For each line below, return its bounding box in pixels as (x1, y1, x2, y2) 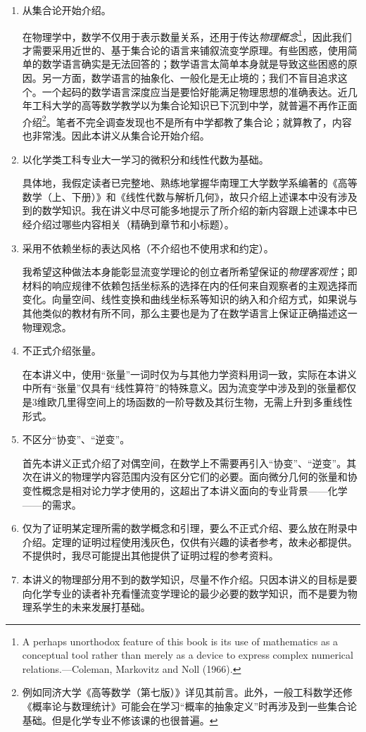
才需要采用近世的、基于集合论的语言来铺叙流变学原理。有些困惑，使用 (22, 42, 348, 57)
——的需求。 (22, 497, 82, 511)
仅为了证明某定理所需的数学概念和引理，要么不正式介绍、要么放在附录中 (22, 521, 358, 535)
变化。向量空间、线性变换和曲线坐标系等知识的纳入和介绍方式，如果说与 (22, 292, 358, 306)
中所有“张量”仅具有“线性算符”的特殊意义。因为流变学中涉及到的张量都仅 (22, 380, 357, 395)
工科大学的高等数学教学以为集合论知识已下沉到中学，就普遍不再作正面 (32, 98, 358, 113)
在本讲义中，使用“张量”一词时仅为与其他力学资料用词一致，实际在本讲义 (22, 366, 358, 381)
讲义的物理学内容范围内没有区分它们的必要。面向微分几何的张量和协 (42, 469, 358, 484)
